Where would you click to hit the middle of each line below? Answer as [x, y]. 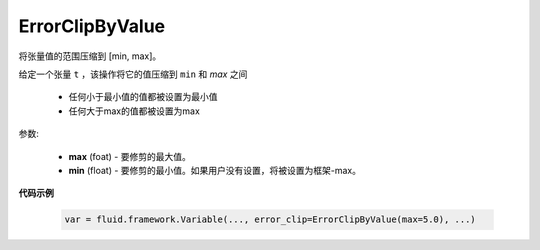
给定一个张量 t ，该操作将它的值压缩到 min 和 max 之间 [133, 74]
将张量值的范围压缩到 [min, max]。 [90, 56]
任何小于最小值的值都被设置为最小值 [143, 97]
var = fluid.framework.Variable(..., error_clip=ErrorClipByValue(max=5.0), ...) [270, 219]
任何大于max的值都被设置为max [134, 111]
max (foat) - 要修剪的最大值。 [130, 156]
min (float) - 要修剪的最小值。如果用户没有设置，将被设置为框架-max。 [215, 170]
